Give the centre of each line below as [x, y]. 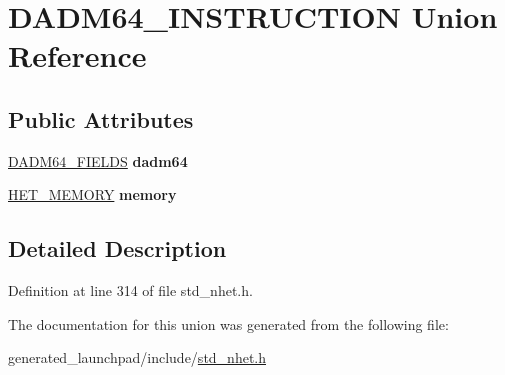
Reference [77, 55]
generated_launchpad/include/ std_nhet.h [137, 357]
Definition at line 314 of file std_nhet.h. [130, 290]
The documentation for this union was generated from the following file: [228, 323]
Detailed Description [117, 248]
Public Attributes [101, 118]
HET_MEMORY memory [92, 194]
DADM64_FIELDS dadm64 [98, 160]
